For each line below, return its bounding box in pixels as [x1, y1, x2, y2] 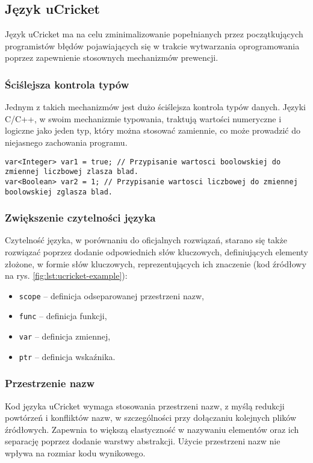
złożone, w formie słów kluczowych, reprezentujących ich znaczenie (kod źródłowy [5, 257, 306, 270]
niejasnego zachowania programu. [5, 135, 128, 148]
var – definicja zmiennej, [19, 330, 111, 343]
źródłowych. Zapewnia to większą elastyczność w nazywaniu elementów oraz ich [5, 423, 299, 435]
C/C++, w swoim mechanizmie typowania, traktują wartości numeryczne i [5, 112, 282, 125]
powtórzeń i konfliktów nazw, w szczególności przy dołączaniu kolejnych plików [5, 411, 297, 424]
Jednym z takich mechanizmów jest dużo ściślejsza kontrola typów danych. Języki [5, 101, 306, 113]
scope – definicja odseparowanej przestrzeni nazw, [19, 289, 204, 302]
